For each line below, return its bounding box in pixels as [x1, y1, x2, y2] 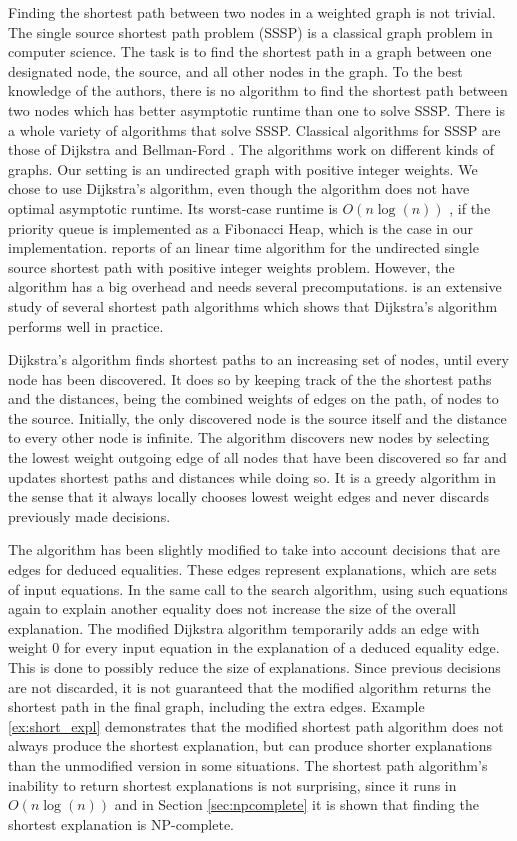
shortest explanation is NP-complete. [8, 813, 235, 834]
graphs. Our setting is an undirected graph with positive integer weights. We [8, 158, 478, 179]
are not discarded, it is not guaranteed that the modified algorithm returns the [8, 676, 491, 697]
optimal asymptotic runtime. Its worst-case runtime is [8, 197, 338, 218]
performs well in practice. [8, 315, 164, 336]
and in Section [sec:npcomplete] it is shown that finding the [114, 794, 480, 815]
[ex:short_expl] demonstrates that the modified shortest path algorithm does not [8, 715, 504, 736]
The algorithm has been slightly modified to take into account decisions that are [8, 539, 500, 560]
